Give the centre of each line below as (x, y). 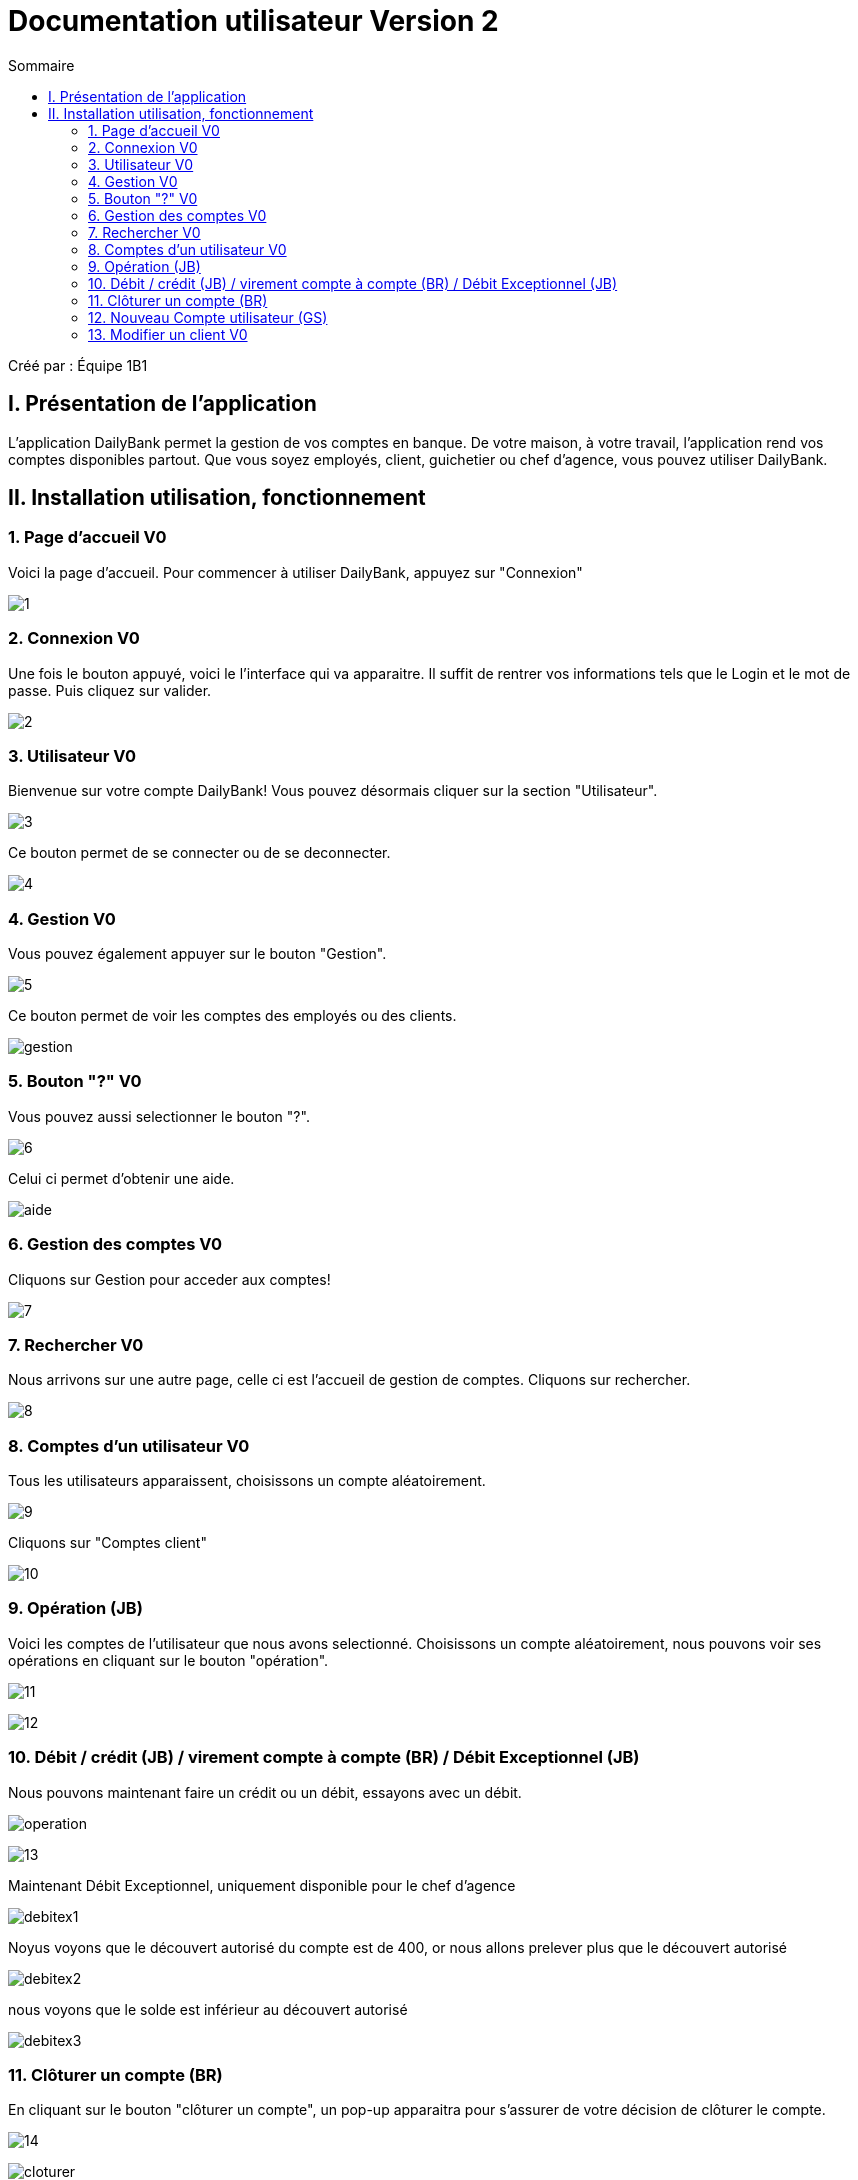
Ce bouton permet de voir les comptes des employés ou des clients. (232, 1016)
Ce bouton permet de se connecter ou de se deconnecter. (199, 853)
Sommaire (41, 65)
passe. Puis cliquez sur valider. (110, 690)
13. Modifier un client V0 (168, 334)
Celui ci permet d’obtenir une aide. (121, 1178)
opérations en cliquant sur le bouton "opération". (168, 1660)
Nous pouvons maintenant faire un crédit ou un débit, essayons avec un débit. (265, 1792)
